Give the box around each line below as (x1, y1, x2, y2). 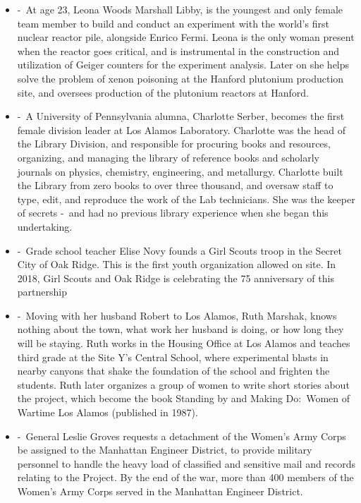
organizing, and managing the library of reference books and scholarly (17, 150, 320, 164)
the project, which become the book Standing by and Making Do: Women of (17, 391, 350, 406)
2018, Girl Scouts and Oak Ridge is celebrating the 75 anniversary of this (17, 270, 334, 285)
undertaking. (17, 219, 73, 234)
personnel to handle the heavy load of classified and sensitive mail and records (17, 456, 356, 471)
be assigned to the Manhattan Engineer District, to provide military (17, 442, 312, 457)
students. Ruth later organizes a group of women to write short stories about (17, 377, 350, 392)
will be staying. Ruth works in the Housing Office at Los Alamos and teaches (17, 336, 350, 351)
